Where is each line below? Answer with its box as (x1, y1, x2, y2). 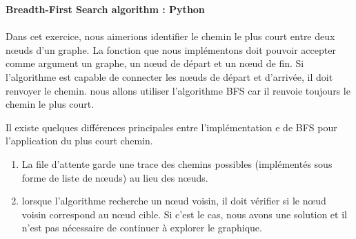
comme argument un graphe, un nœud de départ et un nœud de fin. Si (6, 56, 304, 70)
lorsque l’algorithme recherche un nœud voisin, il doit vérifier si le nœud (21, 193, 326, 208)
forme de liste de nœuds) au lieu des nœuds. (21, 170, 208, 184)
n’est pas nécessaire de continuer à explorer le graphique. (21, 220, 262, 235)
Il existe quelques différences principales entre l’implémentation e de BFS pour (6, 119, 337, 134)
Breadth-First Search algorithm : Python (6, 2, 205, 16)
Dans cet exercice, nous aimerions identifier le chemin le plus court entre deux (6, 29, 335, 44)
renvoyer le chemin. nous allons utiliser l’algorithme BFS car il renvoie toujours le (6, 83, 350, 97)
